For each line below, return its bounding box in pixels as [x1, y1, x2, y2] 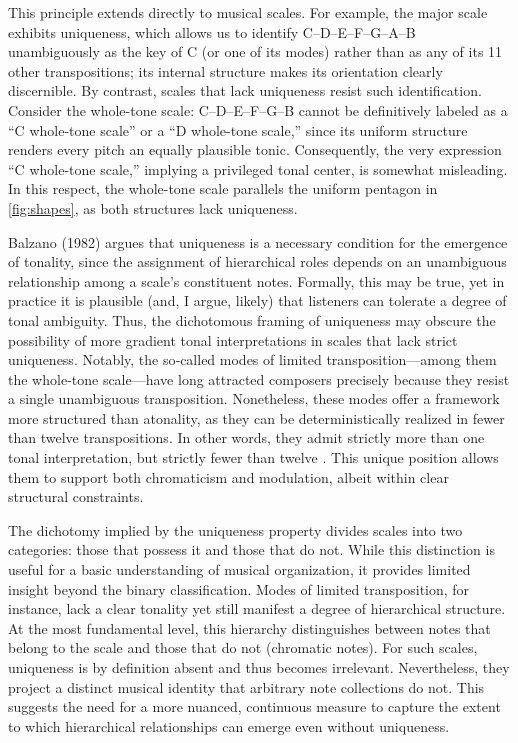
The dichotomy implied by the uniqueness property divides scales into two [8, 519, 463, 540]
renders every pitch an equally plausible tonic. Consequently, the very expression [8, 139, 502, 160]
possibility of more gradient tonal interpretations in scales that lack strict [8, 329, 458, 350]
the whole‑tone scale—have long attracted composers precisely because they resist [8, 368, 510, 389]
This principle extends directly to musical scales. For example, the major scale [8, 2, 488, 22]
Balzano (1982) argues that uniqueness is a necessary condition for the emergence [8, 231, 508, 252]
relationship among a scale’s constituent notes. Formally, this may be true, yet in [8, 270, 505, 291]
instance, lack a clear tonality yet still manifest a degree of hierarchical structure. [8, 598, 506, 619]
